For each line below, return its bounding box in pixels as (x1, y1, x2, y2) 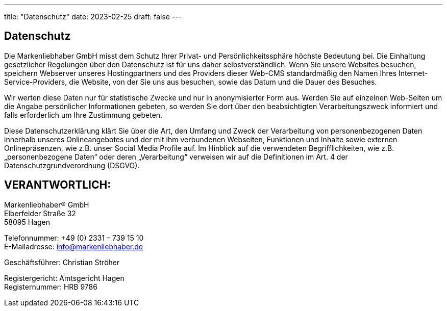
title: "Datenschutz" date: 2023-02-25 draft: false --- (4, 12, 182, 21)
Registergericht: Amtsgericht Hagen (4, 273, 125, 282)
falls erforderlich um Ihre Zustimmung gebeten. (4, 110, 163, 119)
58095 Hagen (4, 217, 51, 226)
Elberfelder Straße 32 (4, 209, 76, 218)
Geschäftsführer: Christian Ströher (4, 257, 120, 267)
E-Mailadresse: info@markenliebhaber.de (4, 242, 143, 251)
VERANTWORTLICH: (4, 178, 111, 192)
